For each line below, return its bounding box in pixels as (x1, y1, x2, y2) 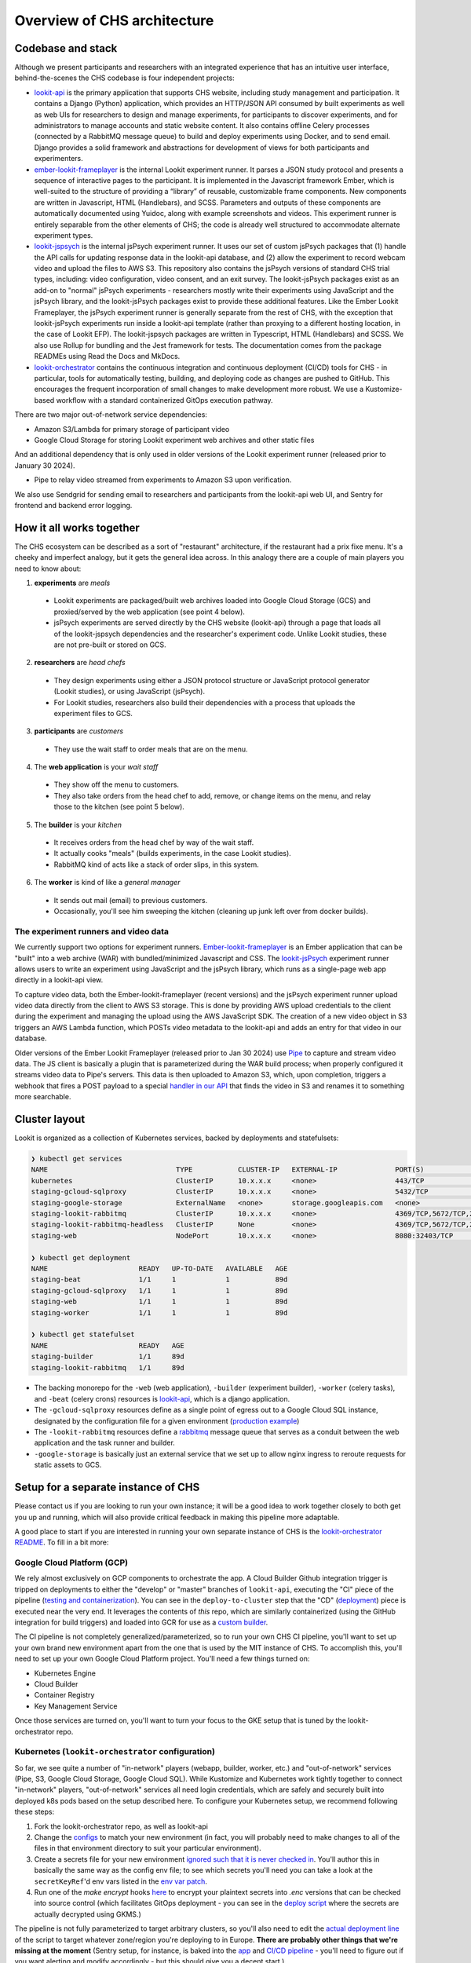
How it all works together (14, 521, 141, 534)
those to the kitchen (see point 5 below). (53, 802, 184, 812)
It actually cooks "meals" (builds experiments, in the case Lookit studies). (53, 849, 292, 858)
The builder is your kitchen (34, 820, 122, 829)
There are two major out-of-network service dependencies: (14, 410, 208, 419)
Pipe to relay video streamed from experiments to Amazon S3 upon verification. (34, 475, 292, 484)
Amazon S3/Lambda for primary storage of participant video (34, 424, 230, 433)
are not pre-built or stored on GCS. (53, 640, 166, 649)
